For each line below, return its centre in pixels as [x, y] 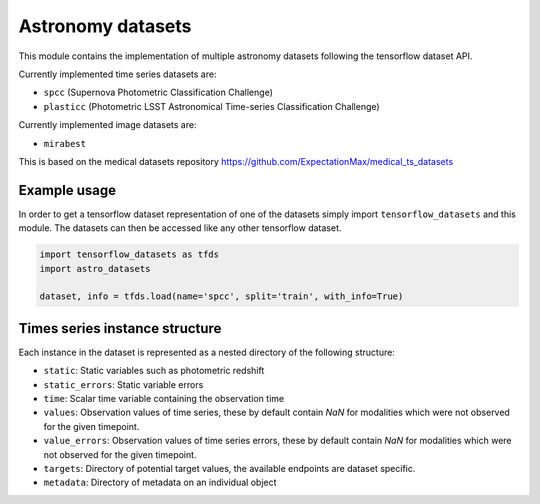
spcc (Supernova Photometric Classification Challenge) [158, 92]
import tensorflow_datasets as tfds [129, 254]
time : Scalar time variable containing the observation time [164, 399]
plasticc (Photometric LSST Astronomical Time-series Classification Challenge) [211, 106]
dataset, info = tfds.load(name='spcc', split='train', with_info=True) [221, 296]
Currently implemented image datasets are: [107, 125]
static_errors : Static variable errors [123, 384]
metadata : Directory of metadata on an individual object [160, 482]
